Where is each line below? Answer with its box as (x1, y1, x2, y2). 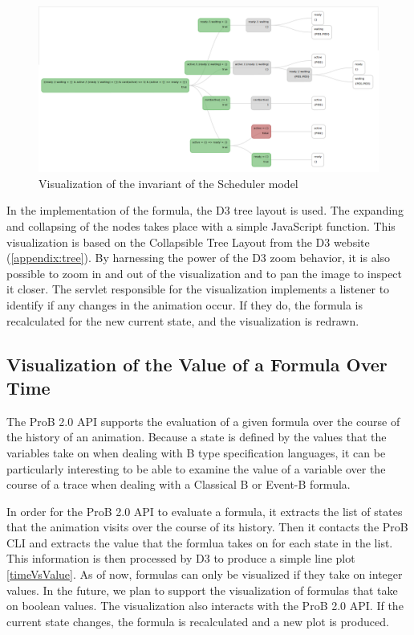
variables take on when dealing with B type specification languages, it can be (6, 444, 386, 461)
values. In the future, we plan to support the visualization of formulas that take (6, 581, 398, 598)
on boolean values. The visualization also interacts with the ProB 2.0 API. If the (6, 597, 404, 614)
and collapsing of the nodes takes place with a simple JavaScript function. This (6, 217, 396, 234)
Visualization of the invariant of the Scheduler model (39, 174, 298, 191)
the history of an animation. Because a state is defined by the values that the (6, 428, 387, 445)
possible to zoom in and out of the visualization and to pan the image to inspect (6, 264, 403, 281)
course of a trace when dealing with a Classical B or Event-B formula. (6, 476, 351, 493)
